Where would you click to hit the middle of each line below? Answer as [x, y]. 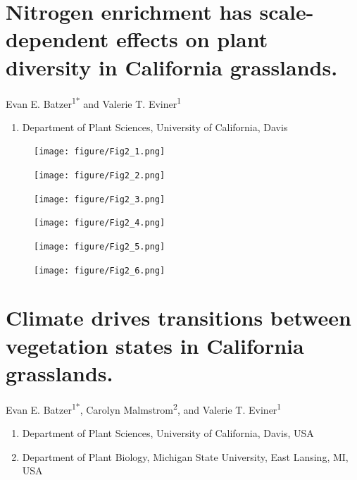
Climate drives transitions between [178, 318]
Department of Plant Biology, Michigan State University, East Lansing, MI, [185, 456]
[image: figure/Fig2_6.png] [100, 270]
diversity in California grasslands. [172, 67]
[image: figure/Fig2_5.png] [100, 246]
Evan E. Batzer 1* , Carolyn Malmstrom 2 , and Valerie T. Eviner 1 [144, 408]
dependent [57, 39]
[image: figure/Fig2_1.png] [100, 152]
